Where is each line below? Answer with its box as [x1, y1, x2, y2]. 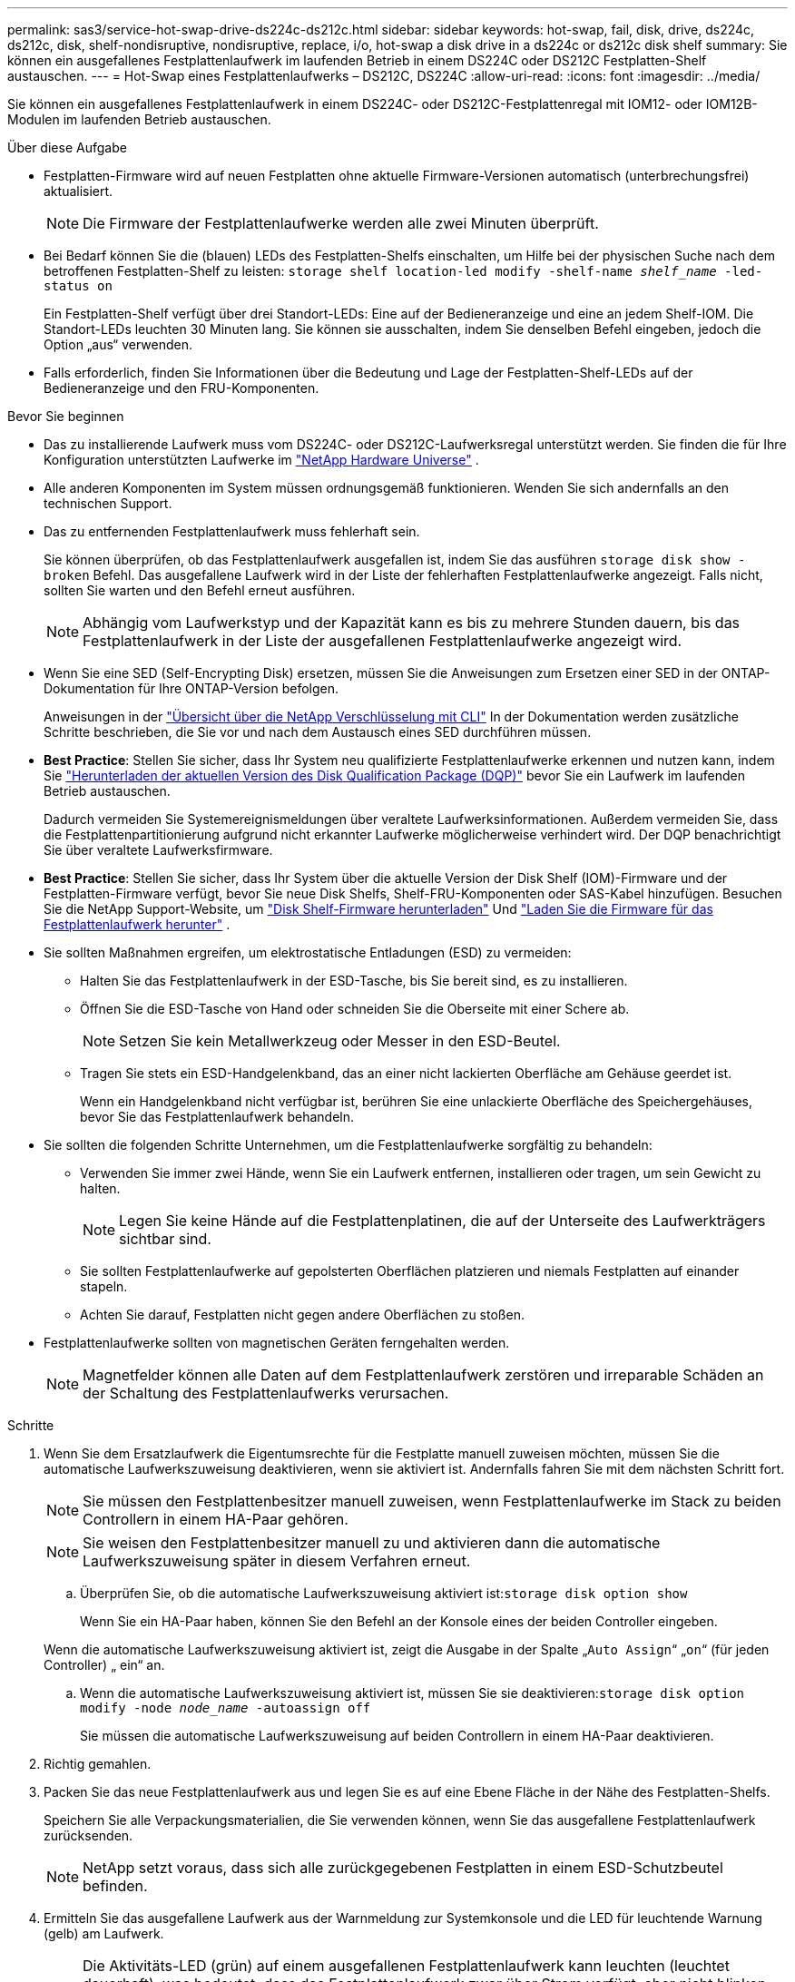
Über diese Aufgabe [7, 140, 127, 155]
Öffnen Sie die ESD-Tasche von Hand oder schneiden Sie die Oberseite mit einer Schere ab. [80, 1001, 630, 1016]
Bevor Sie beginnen [7, 408, 124, 424]
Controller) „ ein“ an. [44, 1657, 165, 1673]
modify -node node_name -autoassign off [80, 1701, 371, 1715]
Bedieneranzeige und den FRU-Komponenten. [44, 380, 319, 396]
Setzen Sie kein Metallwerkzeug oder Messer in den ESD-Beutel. [119, 1032, 561, 1050]
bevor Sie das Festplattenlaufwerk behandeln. [80, 1109, 354, 1124]
